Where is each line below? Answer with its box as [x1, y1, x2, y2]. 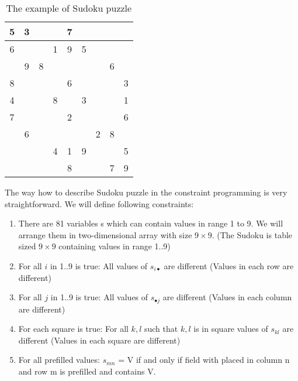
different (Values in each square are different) [18, 334, 181, 346]
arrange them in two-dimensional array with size [18, 228, 192, 241]
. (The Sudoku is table [212, 228, 293, 241]
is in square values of [193, 322, 268, 335]
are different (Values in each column [162, 291, 292, 303]
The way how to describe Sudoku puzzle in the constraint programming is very [5, 186, 287, 198]
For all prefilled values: [18, 353, 100, 366]
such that [144, 322, 178, 335]
